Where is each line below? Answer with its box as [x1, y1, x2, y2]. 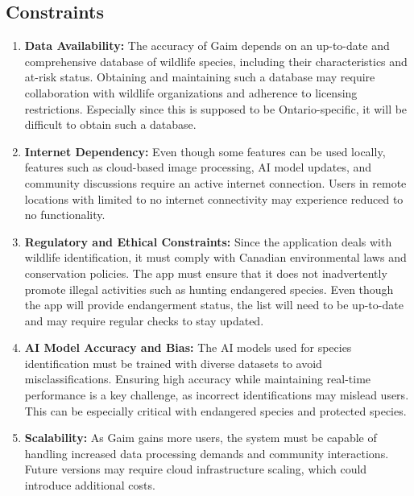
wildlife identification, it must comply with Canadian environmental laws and [24, 249, 407, 266]
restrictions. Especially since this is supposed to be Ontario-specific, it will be [24, 100, 408, 117]
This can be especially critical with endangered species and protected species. [24, 402, 407, 419]
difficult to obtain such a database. [24, 116, 197, 133]
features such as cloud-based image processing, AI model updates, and [24, 159, 372, 176]
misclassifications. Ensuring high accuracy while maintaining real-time [24, 370, 371, 387]
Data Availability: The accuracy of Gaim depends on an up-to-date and [24, 37, 390, 54]
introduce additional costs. [24, 477, 155, 494]
